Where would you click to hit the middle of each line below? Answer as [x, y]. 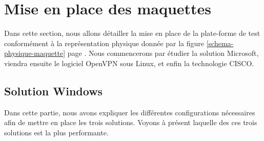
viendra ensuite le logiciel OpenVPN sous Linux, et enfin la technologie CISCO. [129, 63]
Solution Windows [54, 90]
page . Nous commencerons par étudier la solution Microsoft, [163, 53]
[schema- [220, 43]
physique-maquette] [35, 53]
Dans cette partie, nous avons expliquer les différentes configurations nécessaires [130, 112]
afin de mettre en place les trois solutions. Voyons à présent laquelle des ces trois [131, 122]
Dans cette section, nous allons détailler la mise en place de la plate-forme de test [132, 33]
